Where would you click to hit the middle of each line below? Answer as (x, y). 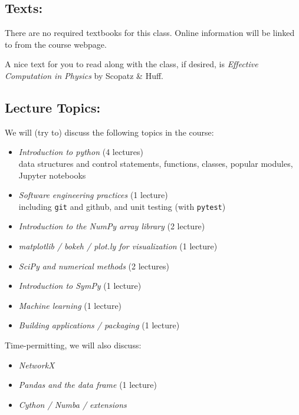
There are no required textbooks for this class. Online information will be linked (150, 33)
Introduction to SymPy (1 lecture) (80, 286)
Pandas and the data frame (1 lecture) (88, 385)
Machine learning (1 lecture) (70, 305)
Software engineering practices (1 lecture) (93, 195)
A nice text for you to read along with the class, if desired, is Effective (132, 64)
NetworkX (37, 365)
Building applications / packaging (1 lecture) (99, 325)
